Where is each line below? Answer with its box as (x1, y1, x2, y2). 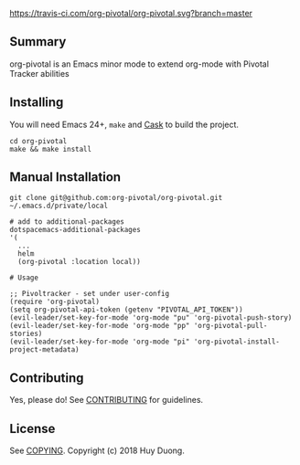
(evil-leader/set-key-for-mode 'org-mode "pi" (9, 337, 190, 346)
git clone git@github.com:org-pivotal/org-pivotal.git (9, 194, 223, 203)
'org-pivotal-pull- (193, 322, 268, 331)
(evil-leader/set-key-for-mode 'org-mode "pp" (9, 322, 190, 331)
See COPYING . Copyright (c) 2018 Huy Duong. (9, 445, 185, 456)
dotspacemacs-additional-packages (9, 226, 142, 235)
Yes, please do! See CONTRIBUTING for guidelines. (9, 395, 204, 406)
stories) (9, 329, 43, 339)
